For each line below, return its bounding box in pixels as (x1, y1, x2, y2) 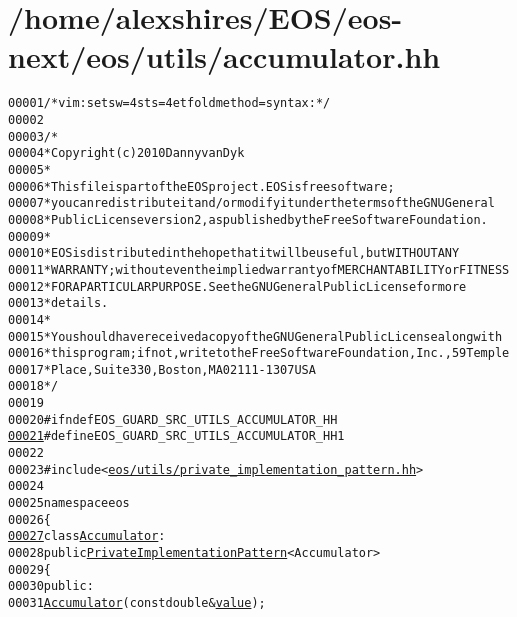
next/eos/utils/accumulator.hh (8, 36, 441, 77)
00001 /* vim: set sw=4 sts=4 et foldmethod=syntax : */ (8, 96, 331, 111)
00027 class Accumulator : (8, 529, 166, 544)
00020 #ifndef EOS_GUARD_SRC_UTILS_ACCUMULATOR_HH (8, 412, 338, 427)
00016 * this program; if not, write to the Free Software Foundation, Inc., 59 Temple (8, 346, 510, 361)
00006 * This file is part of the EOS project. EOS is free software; (8, 179, 395, 194)
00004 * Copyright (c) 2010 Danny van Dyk (8, 146, 245, 161)
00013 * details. (8, 296, 109, 311)
